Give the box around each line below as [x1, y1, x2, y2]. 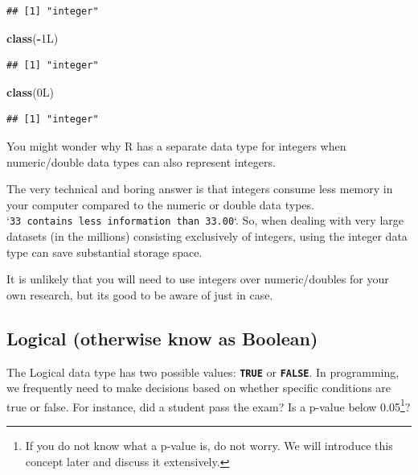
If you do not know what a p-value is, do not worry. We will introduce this [25, 437, 393, 454]
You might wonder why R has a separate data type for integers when [6, 137, 346, 154]
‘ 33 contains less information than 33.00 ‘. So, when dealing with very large [6, 212, 404, 229]
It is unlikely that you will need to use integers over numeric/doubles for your [6, 271, 389, 287]
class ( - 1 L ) [6, 29, 59, 46]
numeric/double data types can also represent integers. [6, 153, 276, 170]
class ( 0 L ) [6, 83, 54, 100]
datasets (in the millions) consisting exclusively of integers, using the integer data [6, 228, 408, 244]
